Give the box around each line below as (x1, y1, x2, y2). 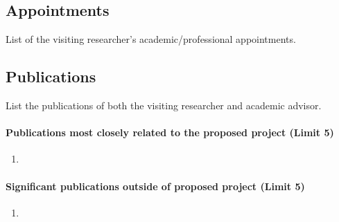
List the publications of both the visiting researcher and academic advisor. (6, 98, 322, 112)
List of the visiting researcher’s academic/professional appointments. (6, 32, 296, 46)
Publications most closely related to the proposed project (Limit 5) (6, 125, 334, 140)
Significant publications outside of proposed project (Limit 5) (6, 178, 305, 193)
